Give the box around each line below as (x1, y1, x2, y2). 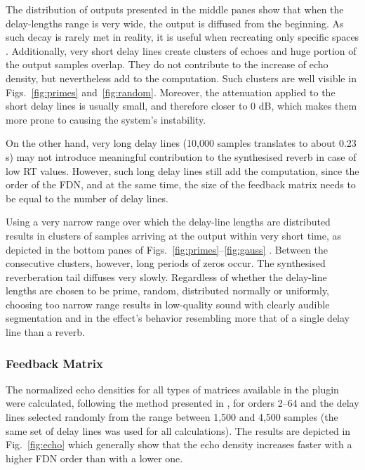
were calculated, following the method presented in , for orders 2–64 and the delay (6, 396, 359, 410)
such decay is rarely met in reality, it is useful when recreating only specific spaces (6, 30, 359, 44)
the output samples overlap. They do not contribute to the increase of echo (6, 57, 328, 72)
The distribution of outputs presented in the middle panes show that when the (6, 2, 344, 16)
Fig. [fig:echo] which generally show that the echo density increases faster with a (6, 437, 352, 452)
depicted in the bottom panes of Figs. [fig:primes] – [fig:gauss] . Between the (6, 242, 328, 256)
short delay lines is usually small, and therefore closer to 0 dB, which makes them (6, 98, 357, 113)
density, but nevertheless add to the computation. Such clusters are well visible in (6, 70, 357, 85)
